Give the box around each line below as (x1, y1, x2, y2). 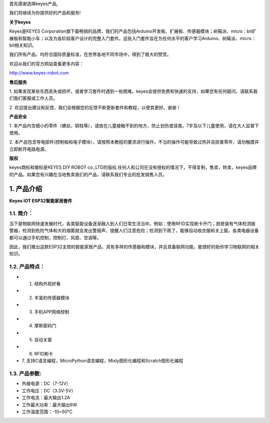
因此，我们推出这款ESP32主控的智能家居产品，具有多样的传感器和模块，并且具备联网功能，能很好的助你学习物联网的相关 (9, 244, 259, 250)
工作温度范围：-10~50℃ (21, 408, 72, 414)
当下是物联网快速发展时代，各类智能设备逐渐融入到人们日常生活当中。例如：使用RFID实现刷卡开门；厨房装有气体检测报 (9, 220, 256, 226)
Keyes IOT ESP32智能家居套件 (9, 198, 72, 204)
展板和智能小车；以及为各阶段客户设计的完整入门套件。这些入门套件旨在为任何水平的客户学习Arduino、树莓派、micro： (9, 35, 256, 41)
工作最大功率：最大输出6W (21, 401, 77, 407)
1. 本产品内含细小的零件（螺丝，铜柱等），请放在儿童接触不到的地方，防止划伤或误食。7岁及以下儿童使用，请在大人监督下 (9, 123, 259, 129)
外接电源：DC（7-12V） (21, 380, 71, 386)
